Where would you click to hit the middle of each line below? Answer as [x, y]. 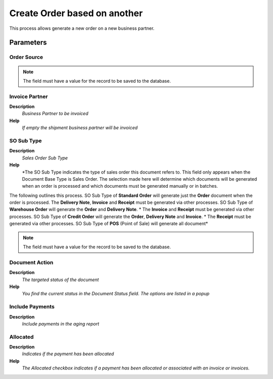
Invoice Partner [29, 96]
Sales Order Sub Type [45, 158]
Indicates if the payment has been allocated [68, 354]
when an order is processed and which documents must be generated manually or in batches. [120, 186]
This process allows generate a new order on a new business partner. [82, 28]
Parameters [28, 43]
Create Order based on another [76, 13]
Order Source [26, 57]
